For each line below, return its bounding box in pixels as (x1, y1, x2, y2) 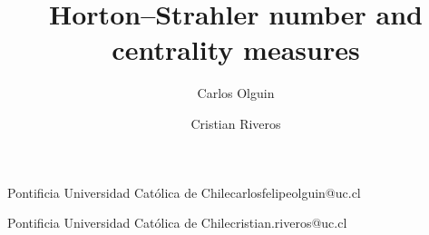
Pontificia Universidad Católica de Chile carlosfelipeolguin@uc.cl (7, 182, 361, 201)
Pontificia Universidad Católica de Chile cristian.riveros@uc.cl (7, 213, 347, 232)
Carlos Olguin (197, 83, 275, 103)
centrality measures (112, 31, 360, 68)
